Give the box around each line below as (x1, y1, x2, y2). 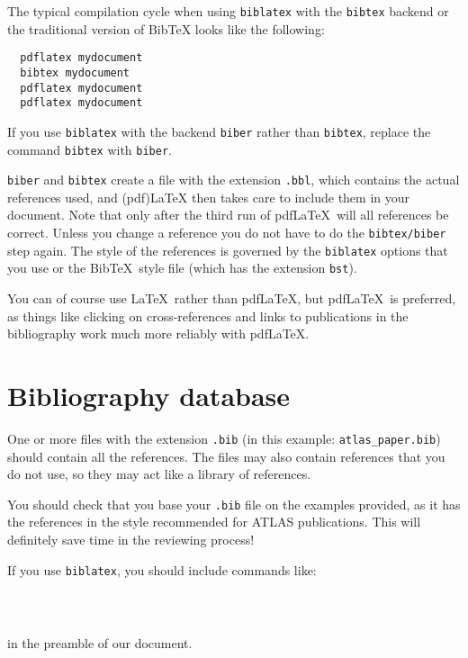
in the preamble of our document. (7, 633, 193, 652)
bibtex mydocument (20, 66, 130, 79)
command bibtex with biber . (7, 140, 172, 158)
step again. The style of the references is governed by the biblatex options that (7, 240, 448, 259)
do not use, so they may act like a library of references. (7, 464, 311, 483)
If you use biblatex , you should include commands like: (7, 560, 317, 579)
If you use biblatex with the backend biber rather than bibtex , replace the (7, 122, 431, 140)
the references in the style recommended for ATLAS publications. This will (7, 512, 421, 531)
